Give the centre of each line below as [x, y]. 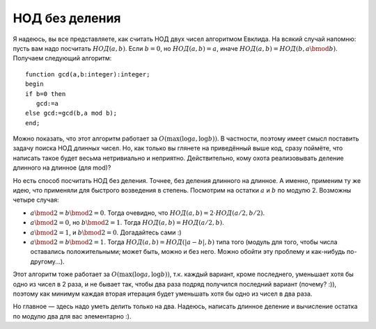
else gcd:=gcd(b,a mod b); [71, 113]
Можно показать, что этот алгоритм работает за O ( [90, 138]
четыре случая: [36, 200]
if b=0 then [46, 94]
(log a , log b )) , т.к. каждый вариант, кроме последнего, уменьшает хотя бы [243, 274]
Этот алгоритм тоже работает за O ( [66, 274]
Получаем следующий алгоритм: [62, 58]
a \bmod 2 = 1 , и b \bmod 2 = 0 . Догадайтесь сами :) [106, 232]
